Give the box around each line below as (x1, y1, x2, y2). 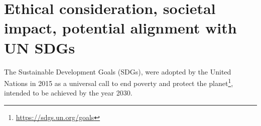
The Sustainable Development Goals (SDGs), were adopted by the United (4, 66, 231, 76)
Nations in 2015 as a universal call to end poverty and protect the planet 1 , (4, 76, 233, 88)
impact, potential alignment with (4, 17, 237, 38)
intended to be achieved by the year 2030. (4, 87, 133, 98)
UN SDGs (4, 37, 75, 57)
